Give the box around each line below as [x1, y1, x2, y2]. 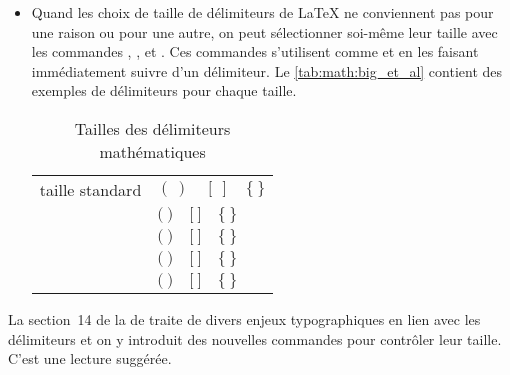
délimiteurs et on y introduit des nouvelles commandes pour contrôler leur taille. [8, 328, 502, 349]
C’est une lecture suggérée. [8, 348, 172, 369]
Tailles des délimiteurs [74, 116, 231, 140]
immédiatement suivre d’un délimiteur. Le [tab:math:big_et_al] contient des [31, 60, 503, 81]
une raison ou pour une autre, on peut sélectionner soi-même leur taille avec [31, 21, 498, 42]
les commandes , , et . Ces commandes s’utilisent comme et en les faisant [31, 41, 479, 62]
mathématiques [99, 139, 206, 163]
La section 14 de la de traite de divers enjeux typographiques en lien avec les [8, 308, 481, 329]
